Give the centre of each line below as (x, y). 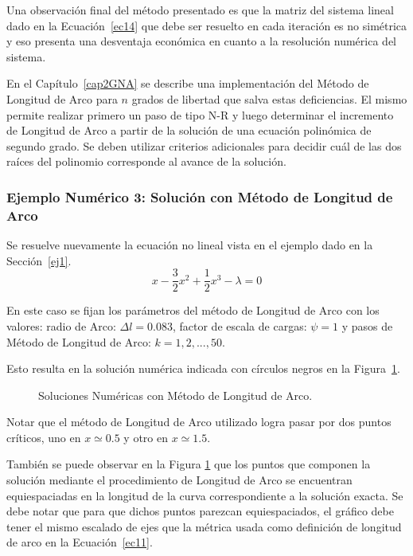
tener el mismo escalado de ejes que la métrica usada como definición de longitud (204, 526)
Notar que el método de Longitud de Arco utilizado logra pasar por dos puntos (199, 422)
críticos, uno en (44, 437)
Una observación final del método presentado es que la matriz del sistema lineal (200, 10)
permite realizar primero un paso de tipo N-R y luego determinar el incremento (200, 114)
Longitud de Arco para (62, 98)
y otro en (146, 437)
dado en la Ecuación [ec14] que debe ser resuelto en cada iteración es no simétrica (207, 25)
